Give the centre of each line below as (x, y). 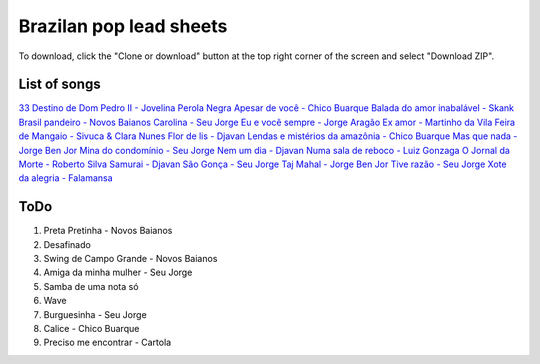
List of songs (59, 84)
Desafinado (67, 244)
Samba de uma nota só (91, 286)
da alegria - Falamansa (66, 178)
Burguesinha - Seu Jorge (95, 314)
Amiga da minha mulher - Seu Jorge (118, 272)
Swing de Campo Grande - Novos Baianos (130, 259)
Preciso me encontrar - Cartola (107, 342)
